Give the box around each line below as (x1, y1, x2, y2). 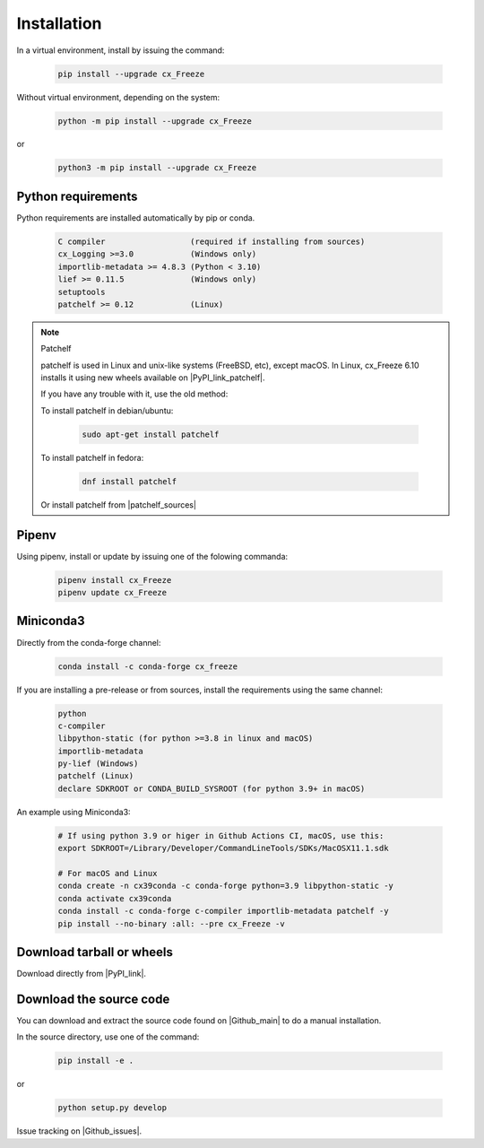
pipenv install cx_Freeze (57, 575, 172, 585)
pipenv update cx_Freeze (57, 587, 168, 598)
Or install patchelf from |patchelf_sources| (40, 499, 197, 510)
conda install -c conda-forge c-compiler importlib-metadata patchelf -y (57, 906, 389, 917)
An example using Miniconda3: (16, 806, 131, 817)
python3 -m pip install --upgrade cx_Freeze (57, 162, 257, 173)
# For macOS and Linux (57, 868, 158, 878)
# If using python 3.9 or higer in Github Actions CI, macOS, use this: (57, 831, 385, 840)
